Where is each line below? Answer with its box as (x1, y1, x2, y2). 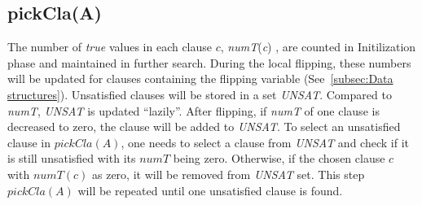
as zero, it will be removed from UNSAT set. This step (92, 165, 365, 182)
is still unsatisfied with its (7, 150, 136, 167)
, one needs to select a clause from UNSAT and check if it (121, 133, 409, 150)
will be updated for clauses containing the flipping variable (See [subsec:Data (7, 70, 393, 87)
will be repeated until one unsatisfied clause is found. (77, 181, 343, 198)
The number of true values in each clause (7, 38, 213, 55)
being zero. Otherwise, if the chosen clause (173, 150, 385, 167)
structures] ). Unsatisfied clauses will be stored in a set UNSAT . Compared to (7, 85, 392, 102)
